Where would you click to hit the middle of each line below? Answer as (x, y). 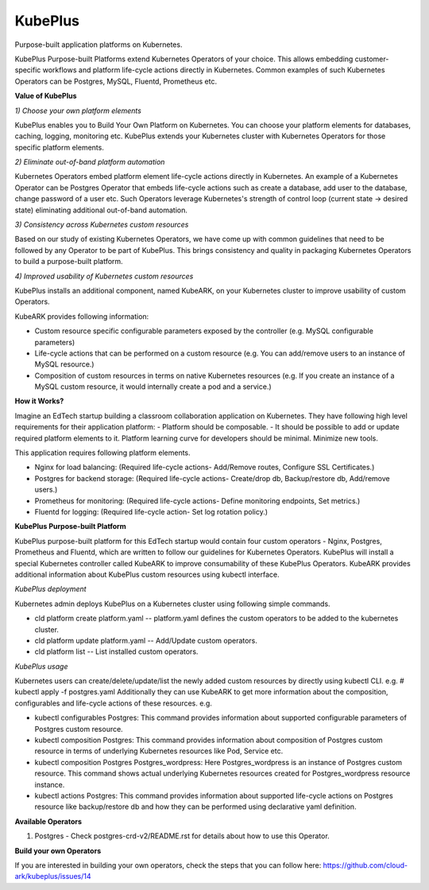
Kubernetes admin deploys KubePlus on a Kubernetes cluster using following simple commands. (172, 604)
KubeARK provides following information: (82, 316)
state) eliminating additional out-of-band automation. (101, 210)
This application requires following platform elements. (102, 453)
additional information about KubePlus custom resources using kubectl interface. (147, 574)
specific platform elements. (60, 147)
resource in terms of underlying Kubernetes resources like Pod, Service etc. (159, 751)
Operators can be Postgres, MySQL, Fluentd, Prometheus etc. (116, 81)
